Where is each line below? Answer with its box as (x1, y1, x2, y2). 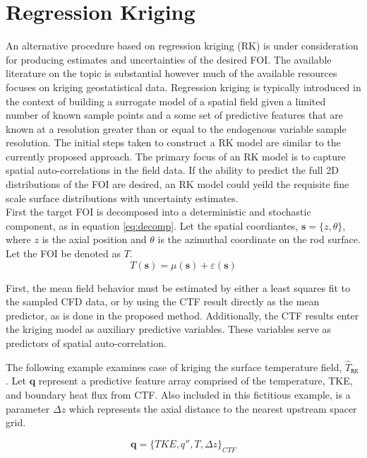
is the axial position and (42, 232, 147, 247)
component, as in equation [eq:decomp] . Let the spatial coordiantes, (6, 218, 299, 233)
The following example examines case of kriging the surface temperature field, (6, 359, 342, 374)
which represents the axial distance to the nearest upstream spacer (68, 401, 357, 416)
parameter (6, 401, 50, 416)
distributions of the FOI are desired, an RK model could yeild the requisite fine (6, 177, 349, 192)
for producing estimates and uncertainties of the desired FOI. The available (6, 52, 332, 66)
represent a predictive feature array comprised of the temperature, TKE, (38, 373, 353, 388)
